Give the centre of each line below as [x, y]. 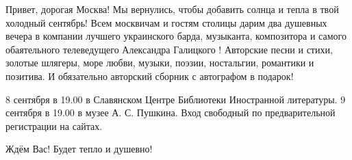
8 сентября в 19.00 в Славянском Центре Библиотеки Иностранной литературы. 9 [176, 99]
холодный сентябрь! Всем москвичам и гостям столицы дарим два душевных [166, 22]
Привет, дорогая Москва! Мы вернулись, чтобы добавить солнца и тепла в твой [172, 9]
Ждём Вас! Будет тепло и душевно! [79, 149]
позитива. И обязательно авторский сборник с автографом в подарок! [150, 76]
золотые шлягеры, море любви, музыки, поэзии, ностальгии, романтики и [160, 63]
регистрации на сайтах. [54, 125]
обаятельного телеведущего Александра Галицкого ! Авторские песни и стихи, [169, 49]
